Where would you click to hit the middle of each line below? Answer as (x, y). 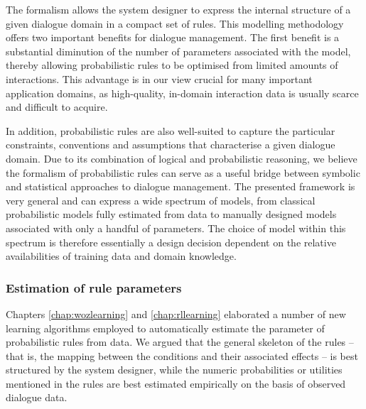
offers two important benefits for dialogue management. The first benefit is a (173, 37)
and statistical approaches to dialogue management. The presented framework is (181, 186)
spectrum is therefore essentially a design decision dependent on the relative (171, 242)
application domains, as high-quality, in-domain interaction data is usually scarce (182, 93)
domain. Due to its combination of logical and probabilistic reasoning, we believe (182, 158)
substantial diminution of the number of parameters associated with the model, (178, 51)
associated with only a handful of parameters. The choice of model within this (176, 228)
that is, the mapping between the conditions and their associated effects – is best (182, 355)
